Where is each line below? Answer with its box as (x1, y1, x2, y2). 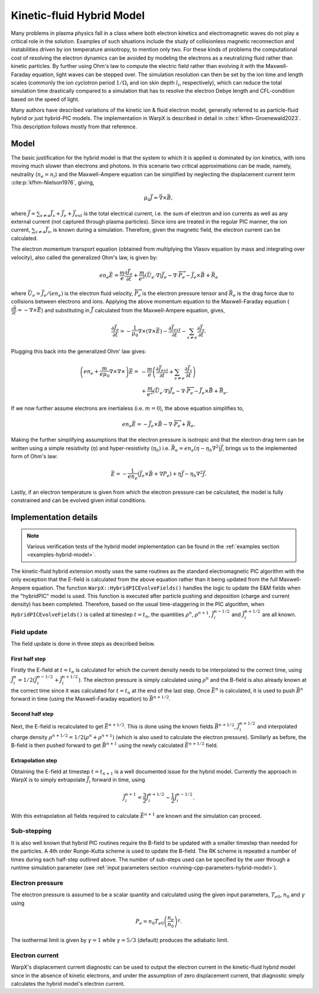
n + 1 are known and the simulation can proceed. (144, 812, 262, 819)
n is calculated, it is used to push (215, 686, 295, 694)
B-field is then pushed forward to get (11, 742, 101, 749)
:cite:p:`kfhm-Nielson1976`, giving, (11, 179, 95, 186)
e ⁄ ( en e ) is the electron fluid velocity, (43, 290, 134, 298)
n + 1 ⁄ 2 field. (188, 741, 219, 749)
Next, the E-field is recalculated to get (11, 723, 103, 730)
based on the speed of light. (11, 95, 80, 103)
